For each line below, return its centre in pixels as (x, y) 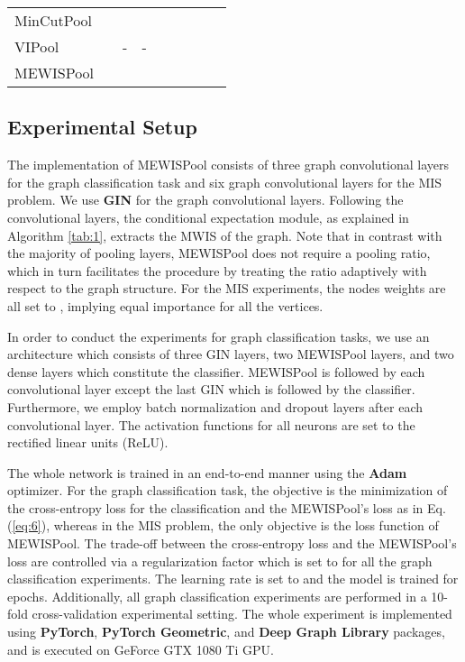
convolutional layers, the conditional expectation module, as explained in (208, 217)
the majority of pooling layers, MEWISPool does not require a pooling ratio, (219, 253)
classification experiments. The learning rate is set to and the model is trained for (233, 579)
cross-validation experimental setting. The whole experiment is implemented (242, 614)
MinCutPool (54, 20)
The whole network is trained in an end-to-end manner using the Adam (207, 472)
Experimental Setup (102, 127)
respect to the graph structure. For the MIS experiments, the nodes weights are (227, 288)
